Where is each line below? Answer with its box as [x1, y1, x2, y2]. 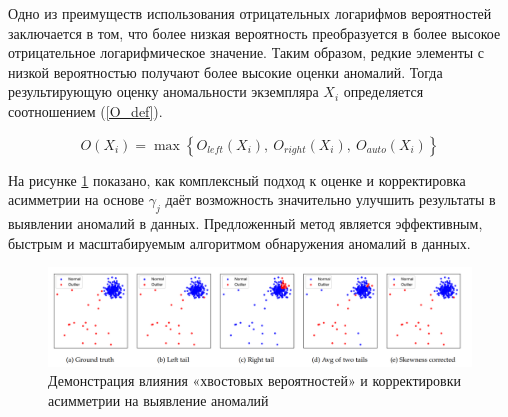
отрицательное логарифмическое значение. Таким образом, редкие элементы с [8, 42, 485, 63]
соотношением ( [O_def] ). [8, 100, 163, 121]
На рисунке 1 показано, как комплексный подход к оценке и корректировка [8, 169, 466, 190]
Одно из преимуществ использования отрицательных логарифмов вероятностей [8, 3, 492, 23]
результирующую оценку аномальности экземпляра [8, 81, 319, 102]
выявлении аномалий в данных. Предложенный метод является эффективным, [8, 212, 483, 233]
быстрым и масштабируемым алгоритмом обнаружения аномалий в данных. [8, 232, 471, 253]
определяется [343, 81, 424, 102]
